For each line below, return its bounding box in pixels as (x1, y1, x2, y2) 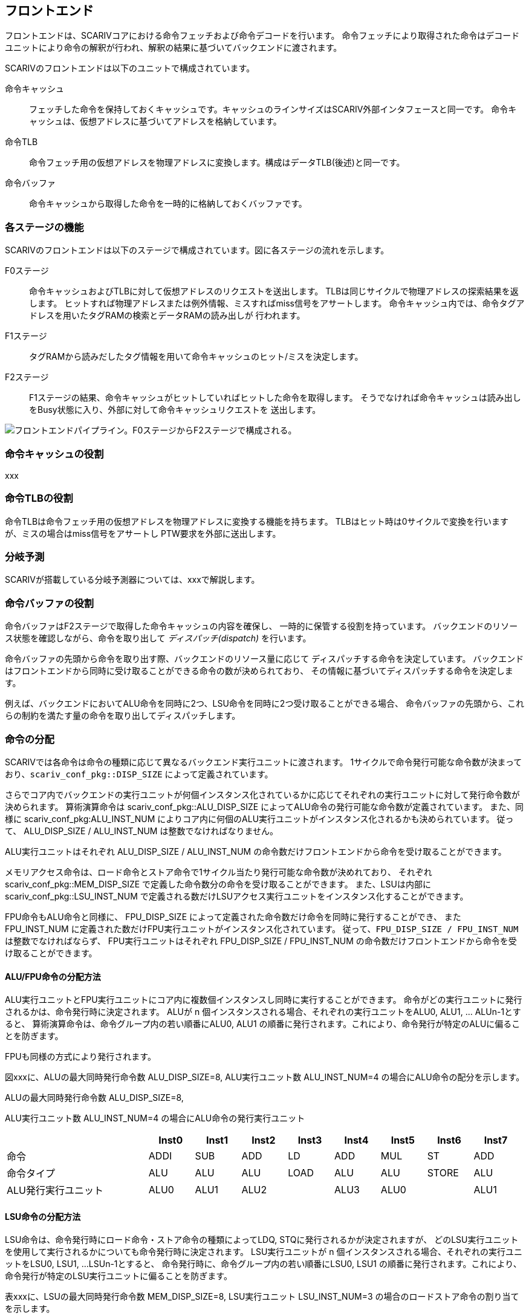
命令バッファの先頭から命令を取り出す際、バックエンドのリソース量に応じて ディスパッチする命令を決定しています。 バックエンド (5, 653, 524, 664)
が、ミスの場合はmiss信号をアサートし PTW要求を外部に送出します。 (5, 528, 281, 539)
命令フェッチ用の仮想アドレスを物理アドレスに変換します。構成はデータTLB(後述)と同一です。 (29, 157, 405, 168)
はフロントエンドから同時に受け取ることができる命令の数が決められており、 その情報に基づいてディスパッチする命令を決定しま (5, 666, 513, 676)
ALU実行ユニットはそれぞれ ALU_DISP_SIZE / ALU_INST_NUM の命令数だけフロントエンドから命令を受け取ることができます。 (5, 846, 507, 857)
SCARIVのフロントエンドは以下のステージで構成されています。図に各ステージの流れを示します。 (5, 245, 389, 256)
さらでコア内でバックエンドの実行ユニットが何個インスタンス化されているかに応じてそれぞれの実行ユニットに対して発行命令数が (5, 789, 520, 800)
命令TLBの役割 (5, 492, 73, 505)
